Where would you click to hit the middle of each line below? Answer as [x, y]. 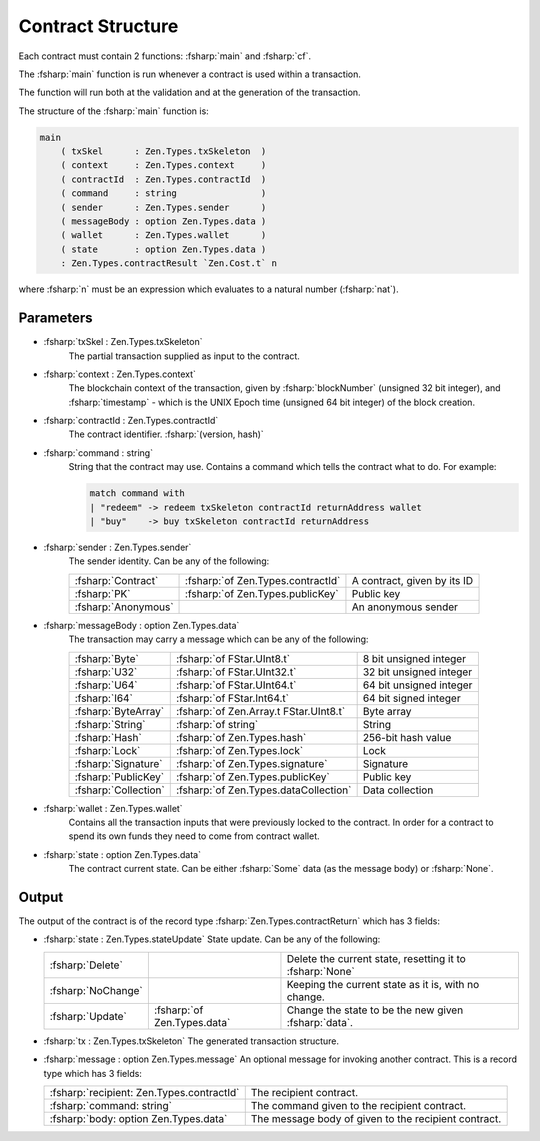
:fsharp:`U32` [106, 672]
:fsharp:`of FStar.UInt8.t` [232, 658]
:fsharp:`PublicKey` [119, 777]
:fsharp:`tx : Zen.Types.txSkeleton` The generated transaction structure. [191, 1041]
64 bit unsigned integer [417, 685]
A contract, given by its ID [412, 580]
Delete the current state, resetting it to [376, 958]
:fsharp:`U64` [106, 685]
